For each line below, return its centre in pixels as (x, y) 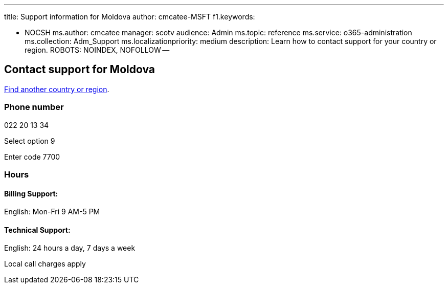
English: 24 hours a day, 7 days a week (70, 248)
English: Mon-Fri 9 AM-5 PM (52, 212)
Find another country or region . (57, 89)
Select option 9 (30, 141)
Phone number (34, 107)
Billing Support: (31, 193)
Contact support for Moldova (80, 70)
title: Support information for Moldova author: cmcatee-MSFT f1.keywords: (130, 17)
